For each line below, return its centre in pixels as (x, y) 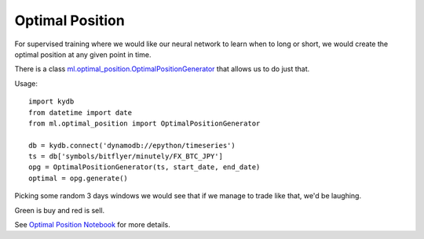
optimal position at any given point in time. (83, 54)
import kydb (51, 101)
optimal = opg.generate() (79, 178)
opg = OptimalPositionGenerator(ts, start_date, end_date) (144, 167)
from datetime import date (80, 112)
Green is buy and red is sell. (60, 210)
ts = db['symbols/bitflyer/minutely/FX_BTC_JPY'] (126, 156)
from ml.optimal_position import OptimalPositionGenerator (144, 123)
